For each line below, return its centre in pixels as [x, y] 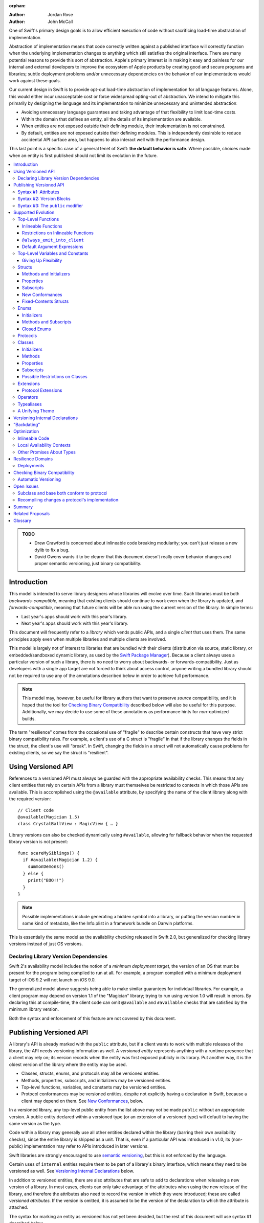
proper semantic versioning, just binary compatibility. [88, 564]
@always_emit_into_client [53, 240]
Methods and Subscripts [47, 322]
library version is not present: [39, 842]
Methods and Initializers [46, 274]
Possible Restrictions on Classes [55, 377]
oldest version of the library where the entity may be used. [68, 1064]
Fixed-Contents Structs [45, 301]
